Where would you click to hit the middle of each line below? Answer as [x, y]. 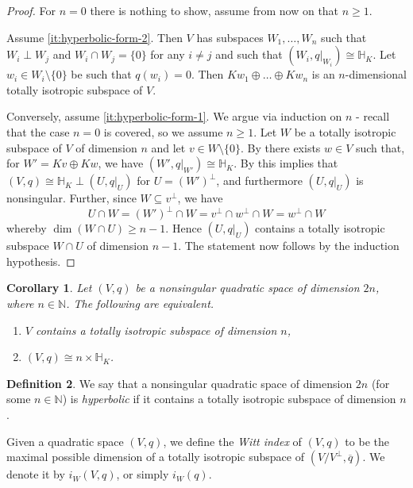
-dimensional [376, 74]
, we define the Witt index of [232, 441]
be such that [101, 74]
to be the [367, 441]
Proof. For [31, 10]
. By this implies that [286, 163]
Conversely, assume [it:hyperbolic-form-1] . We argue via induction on [174, 116]
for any [168, 54]
